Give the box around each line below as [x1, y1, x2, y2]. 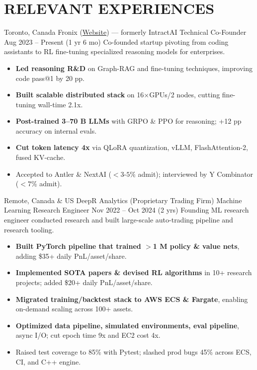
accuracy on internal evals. [15, 125, 97, 136]
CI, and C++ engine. [15, 356, 81, 367]
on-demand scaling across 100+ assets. [15, 303, 133, 314]
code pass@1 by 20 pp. [15, 73, 85, 83]
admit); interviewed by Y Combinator [138, 168, 254, 179]
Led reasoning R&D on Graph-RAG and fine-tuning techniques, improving [15, 63, 253, 73]
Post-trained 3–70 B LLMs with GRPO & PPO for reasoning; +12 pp [15, 116, 242, 126]
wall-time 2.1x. [38, 99, 83, 109]
